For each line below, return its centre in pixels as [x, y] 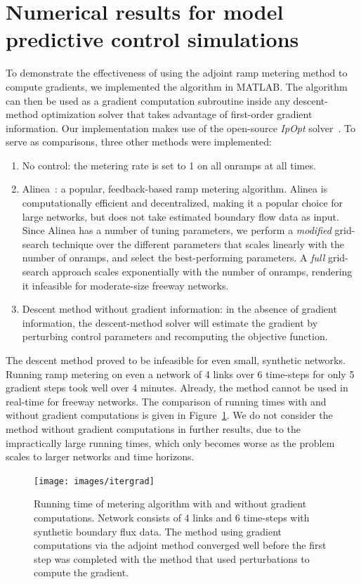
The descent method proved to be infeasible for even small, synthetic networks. [176, 360]
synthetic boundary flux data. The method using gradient [158, 531]
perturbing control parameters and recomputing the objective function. [175, 336]
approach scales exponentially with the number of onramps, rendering [202, 272]
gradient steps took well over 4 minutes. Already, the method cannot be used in [177, 388]
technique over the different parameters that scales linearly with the [198, 244]
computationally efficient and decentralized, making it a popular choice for [183, 203]
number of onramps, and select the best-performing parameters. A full [173, 258]
